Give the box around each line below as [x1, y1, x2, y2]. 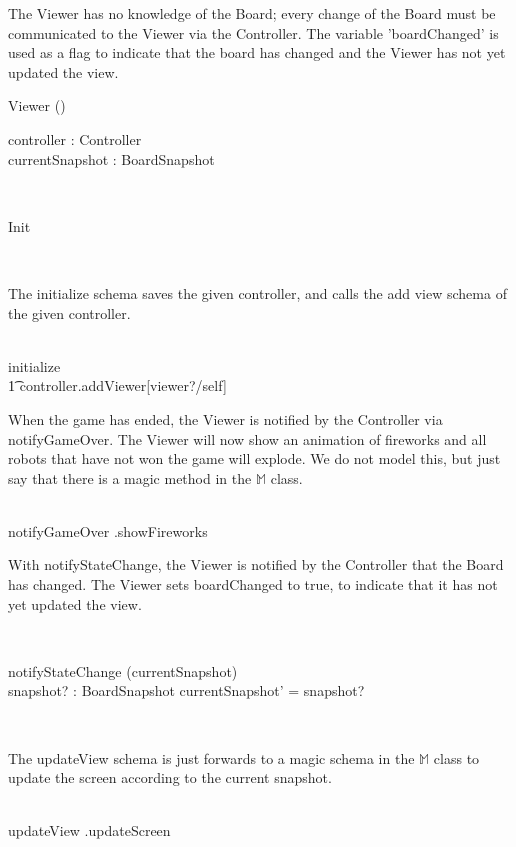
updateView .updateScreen [8, 820, 171, 841]
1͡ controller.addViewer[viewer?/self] [8, 375, 227, 396]
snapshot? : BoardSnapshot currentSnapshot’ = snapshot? [8, 680, 365, 701]
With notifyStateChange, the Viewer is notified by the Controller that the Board [8, 554, 504, 575]
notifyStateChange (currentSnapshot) [8, 660, 238, 681]
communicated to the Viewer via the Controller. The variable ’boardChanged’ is [8, 22, 499, 43]
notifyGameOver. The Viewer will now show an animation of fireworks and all [8, 428, 487, 449]
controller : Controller [8, 128, 142, 149]
